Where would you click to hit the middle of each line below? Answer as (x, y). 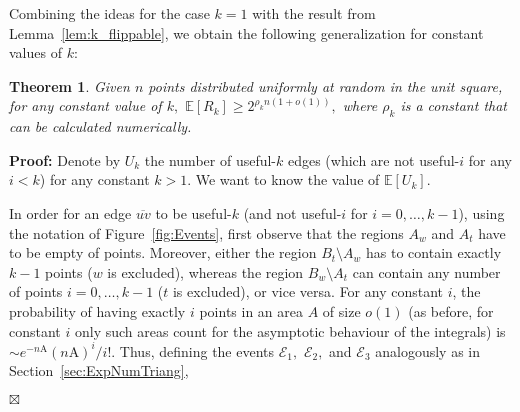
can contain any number (426, 271)
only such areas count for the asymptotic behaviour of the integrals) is (290, 330)
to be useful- (193, 212)
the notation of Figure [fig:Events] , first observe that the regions (206, 232)
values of (35, 52)
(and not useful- (292, 212)
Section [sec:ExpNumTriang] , (99, 370)
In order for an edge (70, 212)
